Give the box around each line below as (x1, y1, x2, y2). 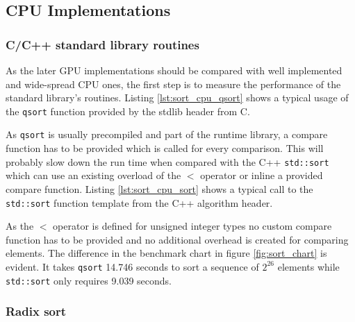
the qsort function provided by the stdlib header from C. (6, 103, 250, 118)
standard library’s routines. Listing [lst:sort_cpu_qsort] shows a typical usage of (6, 90, 349, 105)
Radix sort (6, 303, 67, 320)
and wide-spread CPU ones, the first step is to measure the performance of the (6, 76, 341, 91)
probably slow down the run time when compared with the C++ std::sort (6, 154, 329, 169)
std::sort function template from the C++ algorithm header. (6, 195, 273, 210)
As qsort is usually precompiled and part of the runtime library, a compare (6, 127, 328, 142)
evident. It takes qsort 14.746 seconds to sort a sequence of (6, 259, 259, 273)
